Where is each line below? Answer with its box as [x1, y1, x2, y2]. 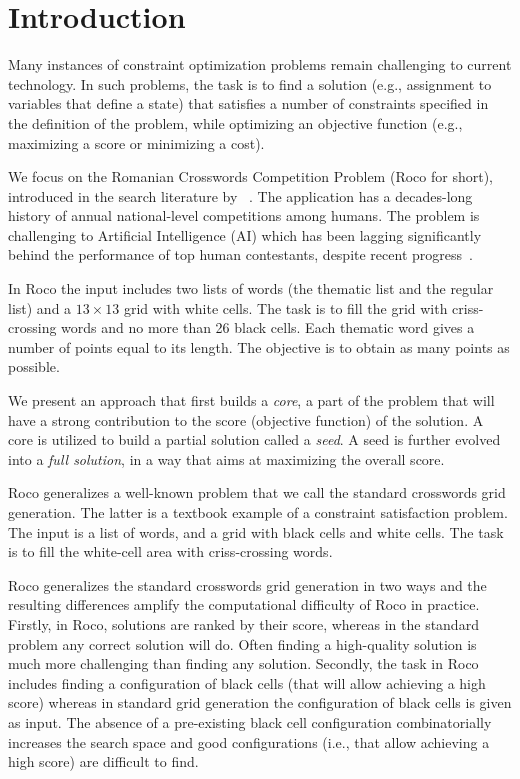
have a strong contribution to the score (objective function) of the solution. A [8, 409, 484, 430]
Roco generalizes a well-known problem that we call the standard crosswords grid [8, 482, 506, 503]
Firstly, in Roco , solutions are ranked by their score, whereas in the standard [8, 613, 479, 634]
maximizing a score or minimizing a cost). [8, 132, 265, 153]
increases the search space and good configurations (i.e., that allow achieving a [8, 731, 490, 752]
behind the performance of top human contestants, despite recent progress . [8, 244, 473, 265]
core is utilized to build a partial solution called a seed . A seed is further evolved [8, 429, 501, 450]
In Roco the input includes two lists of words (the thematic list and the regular [8, 278, 494, 299]
